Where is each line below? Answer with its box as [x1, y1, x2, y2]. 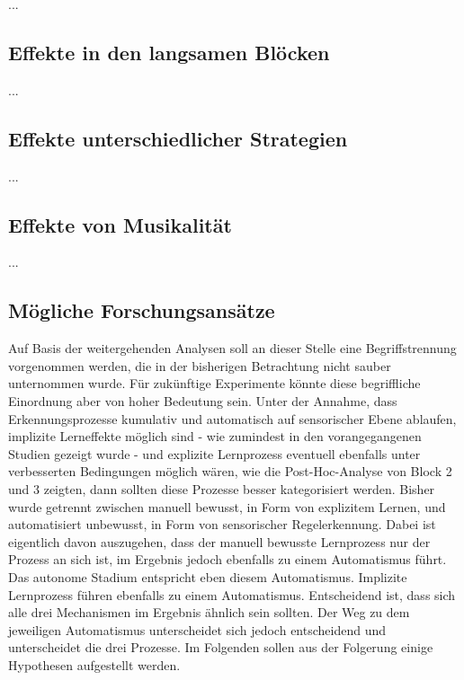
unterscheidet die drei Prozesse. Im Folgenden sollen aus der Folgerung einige [8, 638, 433, 657]
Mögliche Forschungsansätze [8, 296, 275, 324]
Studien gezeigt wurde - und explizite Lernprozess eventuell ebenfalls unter [8, 444, 421, 463]
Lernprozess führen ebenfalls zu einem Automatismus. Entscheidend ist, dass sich [8, 585, 456, 604]
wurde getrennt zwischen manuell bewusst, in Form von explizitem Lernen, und [8, 497, 446, 516]
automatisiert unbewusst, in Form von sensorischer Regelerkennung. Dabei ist [8, 515, 436, 534]
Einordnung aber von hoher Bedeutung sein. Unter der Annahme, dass [8, 391, 397, 410]
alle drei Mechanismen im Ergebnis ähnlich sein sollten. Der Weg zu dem [8, 603, 410, 622]
